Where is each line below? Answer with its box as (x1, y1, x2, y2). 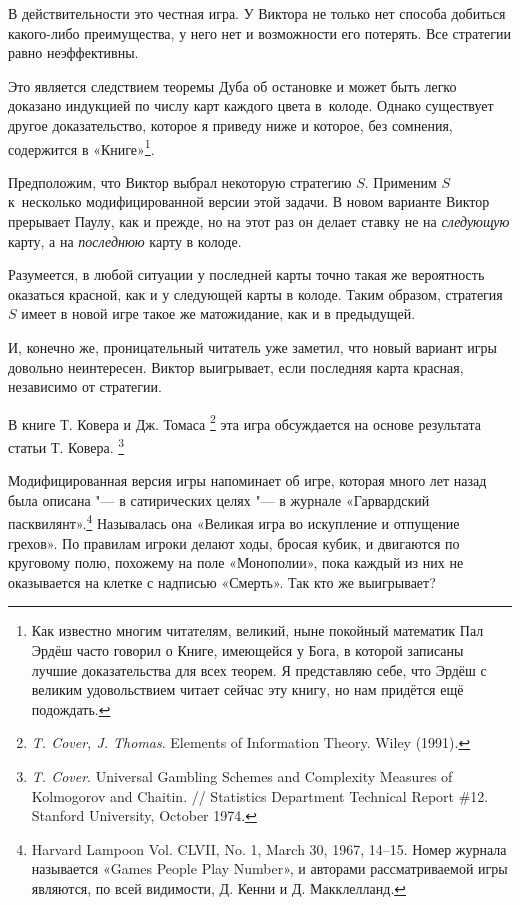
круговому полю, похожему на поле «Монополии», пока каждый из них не (8, 552, 464, 573)
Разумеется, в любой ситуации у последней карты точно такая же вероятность (8, 264, 485, 285)
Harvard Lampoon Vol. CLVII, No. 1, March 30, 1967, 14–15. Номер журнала (31, 838, 507, 859)
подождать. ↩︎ (31, 698, 111, 719)
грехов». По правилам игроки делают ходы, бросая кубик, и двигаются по (8, 532, 460, 553)
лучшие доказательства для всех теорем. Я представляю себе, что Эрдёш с (31, 659, 487, 680)
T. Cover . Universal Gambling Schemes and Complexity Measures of (31, 766, 453, 787)
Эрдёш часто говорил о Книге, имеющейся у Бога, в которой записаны (31, 640, 464, 661)
